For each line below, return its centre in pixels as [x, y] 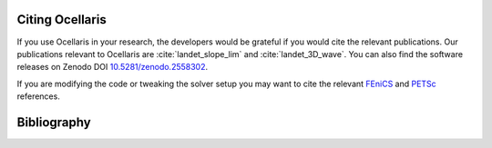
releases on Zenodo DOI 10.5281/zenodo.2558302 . [113, 67]
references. [39, 96]
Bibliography [54, 122]
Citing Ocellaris [61, 20]
